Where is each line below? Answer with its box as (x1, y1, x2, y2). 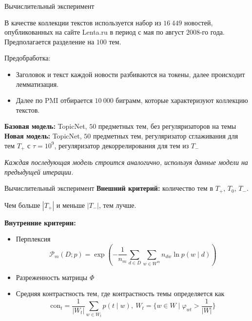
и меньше (56, 200, 85, 210)
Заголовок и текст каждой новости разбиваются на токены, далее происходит (16, 69, 245, 79)
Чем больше (4, 200, 40, 210)
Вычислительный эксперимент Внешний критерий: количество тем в (4, 183, 213, 193)
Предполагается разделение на (4, 36, 95, 46)
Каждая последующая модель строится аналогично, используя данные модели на (4, 157, 248, 167)
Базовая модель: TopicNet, (4, 121, 87, 131)
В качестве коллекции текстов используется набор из (4, 17, 161, 27)
